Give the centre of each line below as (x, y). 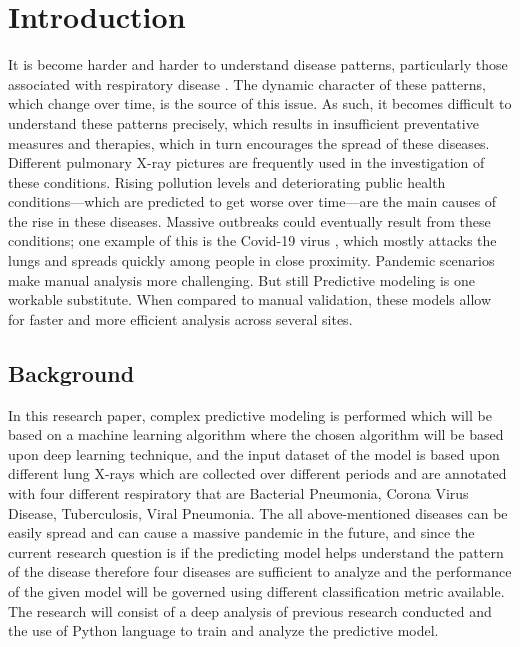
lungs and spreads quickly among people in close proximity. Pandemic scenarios (251, 260)
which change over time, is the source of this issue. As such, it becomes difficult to (260, 103)
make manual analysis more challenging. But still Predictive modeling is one (242, 279)
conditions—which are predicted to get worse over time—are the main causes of (252, 201)
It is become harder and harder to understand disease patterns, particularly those (258, 64)
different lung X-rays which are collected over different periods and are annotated (257, 473)
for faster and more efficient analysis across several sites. (180, 318)
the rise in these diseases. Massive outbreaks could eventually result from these (249, 220)
